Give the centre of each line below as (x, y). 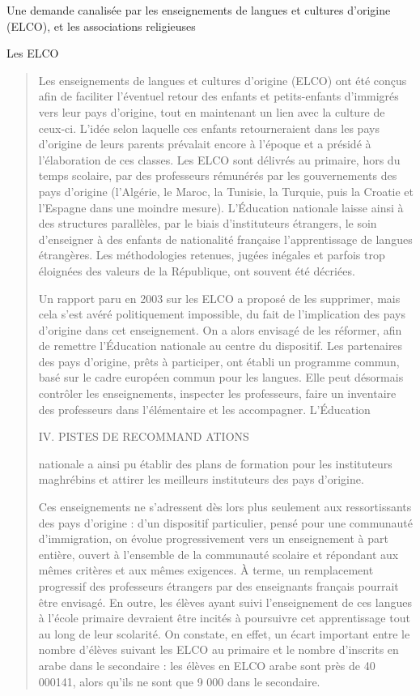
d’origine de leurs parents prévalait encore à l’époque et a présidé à (205, 144)
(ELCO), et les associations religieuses (101, 26)
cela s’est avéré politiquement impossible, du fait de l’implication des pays (222, 314)
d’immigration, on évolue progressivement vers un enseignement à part (213, 538)
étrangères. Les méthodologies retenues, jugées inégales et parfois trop (212, 255)
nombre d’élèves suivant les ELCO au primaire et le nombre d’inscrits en (218, 649)
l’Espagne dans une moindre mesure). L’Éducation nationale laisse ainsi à (221, 207)
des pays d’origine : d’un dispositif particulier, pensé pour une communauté (226, 522)
